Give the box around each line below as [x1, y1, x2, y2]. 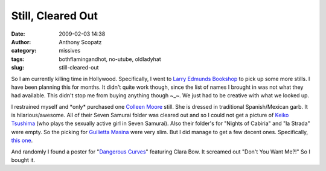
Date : [11, 30, 25, 37]
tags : [11, 55, 25, 63]
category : [11, 47, 37, 54]
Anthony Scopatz [59, 38, 102, 45]
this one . [11, 137, 33, 144]
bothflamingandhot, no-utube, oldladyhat [59, 55, 161, 63]
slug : [11, 64, 24, 71]
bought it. [11, 156, 36, 164]
